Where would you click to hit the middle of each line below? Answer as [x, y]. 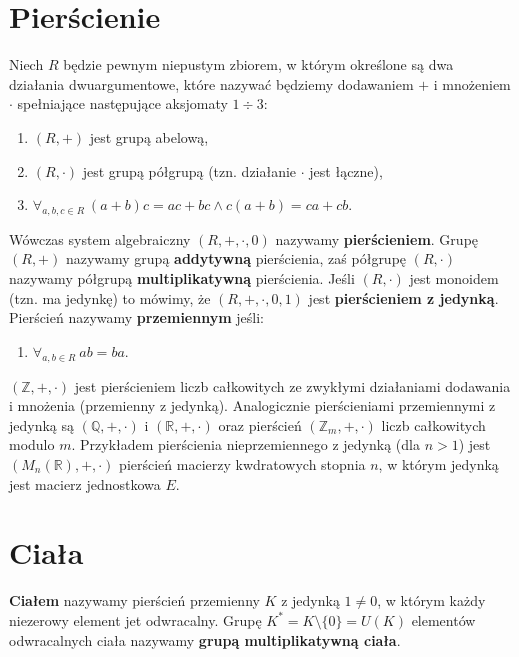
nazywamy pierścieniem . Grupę [377, 238]
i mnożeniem [472, 83]
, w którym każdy [431, 600]
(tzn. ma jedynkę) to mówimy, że [110, 297]
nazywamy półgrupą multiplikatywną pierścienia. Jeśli [182, 278]
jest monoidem [454, 278]
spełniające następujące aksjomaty [122, 103]
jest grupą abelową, [149, 136]
